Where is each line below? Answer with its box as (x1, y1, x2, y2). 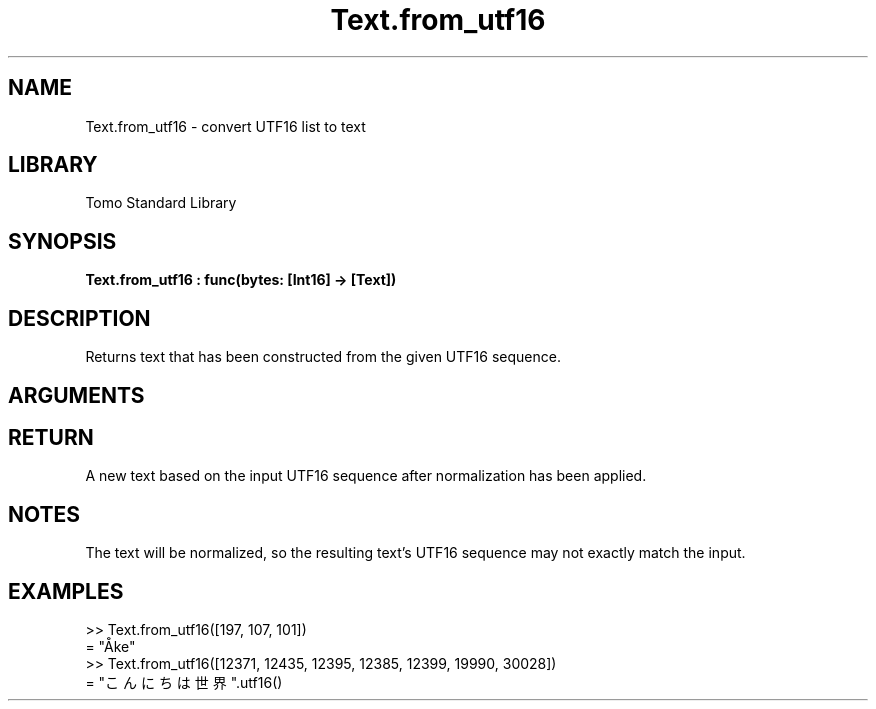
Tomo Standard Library (85, 194, 237, 212)
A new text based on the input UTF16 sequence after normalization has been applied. (85, 467, 647, 485)
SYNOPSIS (8, 228, 117, 254)
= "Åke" (85, 638, 136, 656)
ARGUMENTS (8, 382, 145, 408)
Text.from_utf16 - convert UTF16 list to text (85, 117, 366, 135)
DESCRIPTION (8, 305, 151, 331)
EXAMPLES (8, 578, 124, 604)
